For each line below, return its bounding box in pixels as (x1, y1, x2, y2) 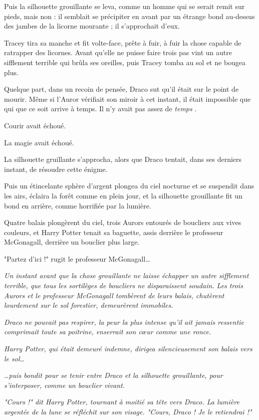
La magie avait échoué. (4, 137, 74, 147)
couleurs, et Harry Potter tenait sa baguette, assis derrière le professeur (4, 227, 223, 237)
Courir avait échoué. (4, 120, 66, 130)
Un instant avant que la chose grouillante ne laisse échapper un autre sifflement (4, 270, 249, 281)
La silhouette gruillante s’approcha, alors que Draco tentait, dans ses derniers (4, 154, 242, 164)
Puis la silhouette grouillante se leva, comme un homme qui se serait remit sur (4, 1, 245, 11)
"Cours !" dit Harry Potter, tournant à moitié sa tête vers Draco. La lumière (4, 396, 239, 407)
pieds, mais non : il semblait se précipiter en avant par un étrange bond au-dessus (4, 11, 255, 21)
